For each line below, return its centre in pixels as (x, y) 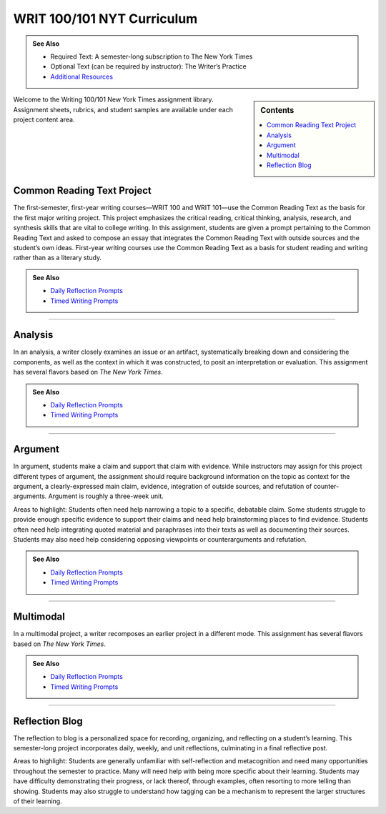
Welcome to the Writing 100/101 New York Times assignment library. (113, 99)
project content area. (44, 119)
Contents (277, 111)
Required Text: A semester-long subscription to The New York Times (152, 56)
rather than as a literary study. (58, 258)
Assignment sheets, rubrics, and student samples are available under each (123, 109)
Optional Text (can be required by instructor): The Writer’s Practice (148, 66)
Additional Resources (82, 76)
